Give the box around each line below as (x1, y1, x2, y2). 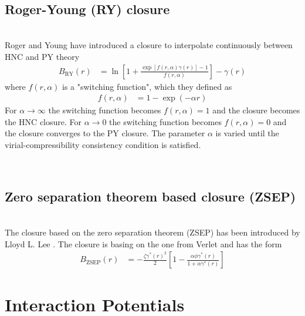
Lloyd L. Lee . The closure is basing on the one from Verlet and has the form (5, 237, 282, 250)
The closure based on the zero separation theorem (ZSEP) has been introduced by (5, 226, 300, 238)
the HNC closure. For (5, 115, 82, 127)
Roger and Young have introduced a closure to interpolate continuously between (5, 39, 293, 51)
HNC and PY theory (5, 50, 80, 62)
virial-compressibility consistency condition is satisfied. (5, 139, 201, 151)
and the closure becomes (212, 104, 300, 116)
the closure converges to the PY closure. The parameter (5, 127, 205, 139)
